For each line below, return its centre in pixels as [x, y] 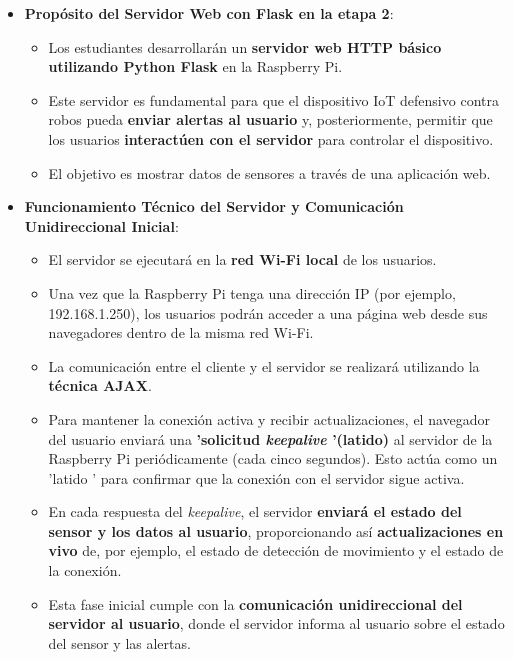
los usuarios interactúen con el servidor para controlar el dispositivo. [271, 138]
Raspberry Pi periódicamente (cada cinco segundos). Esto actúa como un [273, 458]
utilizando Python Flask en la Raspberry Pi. [195, 66]
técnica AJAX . [100, 385]
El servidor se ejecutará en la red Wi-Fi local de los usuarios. [242, 259]
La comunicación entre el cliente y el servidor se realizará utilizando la [264, 365]
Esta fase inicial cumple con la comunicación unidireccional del [255, 603]
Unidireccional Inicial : [101, 225]
